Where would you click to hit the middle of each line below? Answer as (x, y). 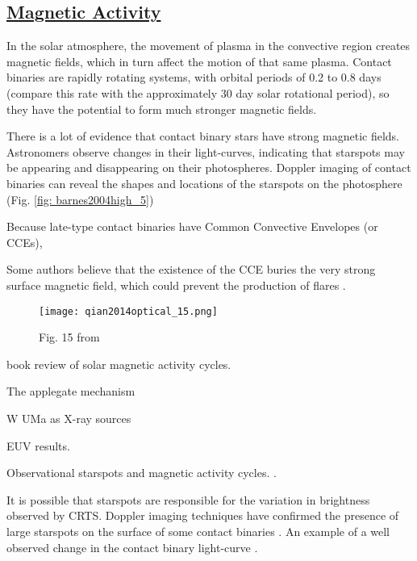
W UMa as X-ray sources (69, 418)
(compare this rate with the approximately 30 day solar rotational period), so (198, 92)
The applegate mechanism (71, 391)
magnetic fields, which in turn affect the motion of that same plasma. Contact (199, 61)
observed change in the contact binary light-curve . (132, 547)
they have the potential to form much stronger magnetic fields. (162, 109)
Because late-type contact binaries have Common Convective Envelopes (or (192, 226)
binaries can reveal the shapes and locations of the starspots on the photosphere (204, 183)
